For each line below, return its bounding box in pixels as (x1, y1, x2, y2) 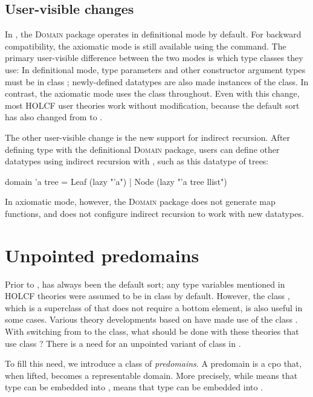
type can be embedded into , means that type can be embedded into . (5, 381, 263, 393)
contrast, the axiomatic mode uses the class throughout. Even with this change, (5, 87, 300, 100)
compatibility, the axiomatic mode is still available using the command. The (5, 39, 286, 52)
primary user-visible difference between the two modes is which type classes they (5, 51, 303, 64)
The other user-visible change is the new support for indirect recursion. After (5, 131, 291, 143)
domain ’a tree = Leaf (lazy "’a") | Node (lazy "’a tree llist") (5, 175, 227, 187)
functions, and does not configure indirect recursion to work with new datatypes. (5, 207, 304, 219)
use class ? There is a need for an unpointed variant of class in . (5, 337, 241, 349)
